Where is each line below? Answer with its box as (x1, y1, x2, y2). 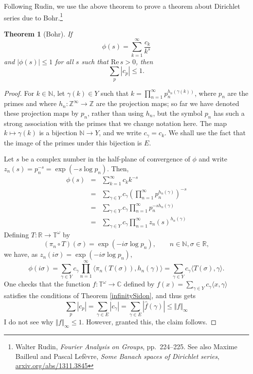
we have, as (4, 249, 38, 259)
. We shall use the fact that (164, 127, 246, 138)
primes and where (4, 98, 57, 108)
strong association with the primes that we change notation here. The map (4, 118, 227, 128)
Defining (4, 229, 29, 239)
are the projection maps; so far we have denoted (96, 98, 239, 108)
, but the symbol (153, 107, 203, 118)
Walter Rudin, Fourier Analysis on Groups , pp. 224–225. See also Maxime (15, 341, 237, 351)
